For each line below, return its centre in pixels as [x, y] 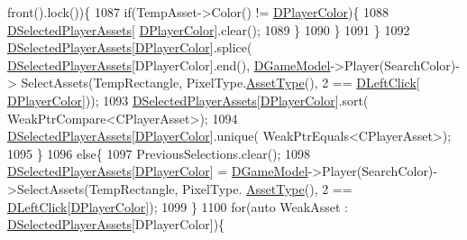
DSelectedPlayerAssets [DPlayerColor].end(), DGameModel [169, 65]
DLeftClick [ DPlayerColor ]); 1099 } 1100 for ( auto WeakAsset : [178, 206]
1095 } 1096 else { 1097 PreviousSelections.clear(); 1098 [159, 153]
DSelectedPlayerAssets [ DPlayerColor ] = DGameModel [158, 171]
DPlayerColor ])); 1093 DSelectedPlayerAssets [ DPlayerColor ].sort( [188, 100]
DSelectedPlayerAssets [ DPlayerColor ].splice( [130, 47]
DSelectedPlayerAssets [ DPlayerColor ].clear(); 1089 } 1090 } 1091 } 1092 [209, 29]
